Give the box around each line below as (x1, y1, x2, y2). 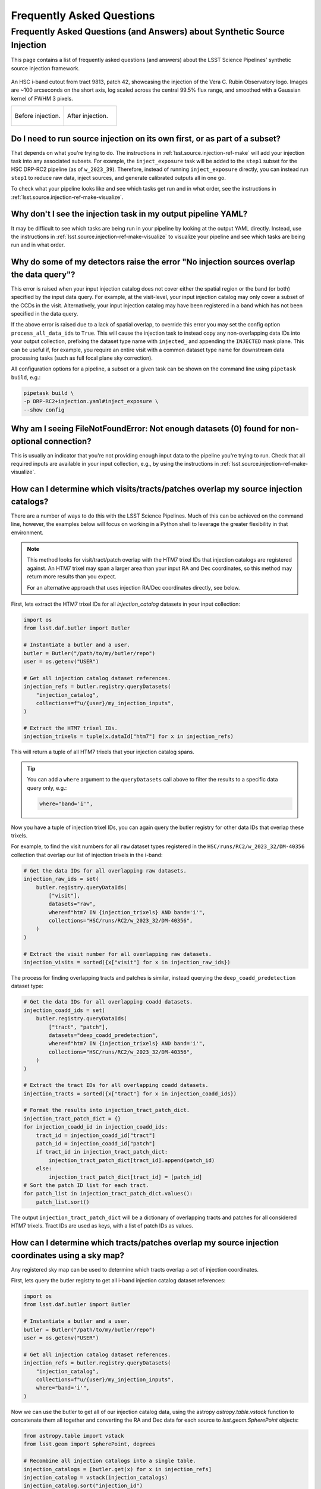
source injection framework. (11, 64, 80, 71)
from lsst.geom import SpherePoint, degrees (23, 1441, 156, 1447)
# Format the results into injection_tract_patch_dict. (23, 1107, 190, 1114)
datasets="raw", (48, 901, 96, 908)
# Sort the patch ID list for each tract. (23, 1182, 149, 1188)
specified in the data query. (11, 310, 78, 317)
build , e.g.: (11, 373, 41, 381)
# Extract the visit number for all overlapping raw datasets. (23, 951, 212, 957)
